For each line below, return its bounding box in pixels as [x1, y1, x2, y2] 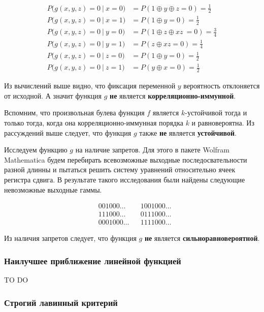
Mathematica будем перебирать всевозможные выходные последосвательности [4, 154, 247, 165]
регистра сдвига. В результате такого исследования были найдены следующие [4, 174, 245, 184]
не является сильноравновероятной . [144, 233, 260, 243]
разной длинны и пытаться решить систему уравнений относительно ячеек [4, 164, 236, 175]
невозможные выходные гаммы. [4, 184, 102, 195]
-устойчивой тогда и [185, 107, 247, 118]
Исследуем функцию [4, 144, 68, 155]
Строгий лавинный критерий [4, 296, 118, 308]
